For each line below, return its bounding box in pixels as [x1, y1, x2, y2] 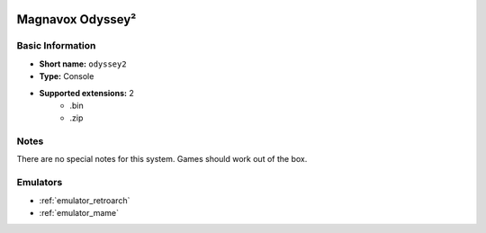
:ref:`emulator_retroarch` [39, 194, 130, 206]
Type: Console [39, 71, 94, 82]
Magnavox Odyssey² [16, 12, 137, 27]
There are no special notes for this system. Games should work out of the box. [16, 154, 308, 165]
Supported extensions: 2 [39, 87, 134, 98]
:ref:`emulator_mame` [39, 208, 119, 218]
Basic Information [16, 40, 96, 52]
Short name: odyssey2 [39, 58, 127, 69]
